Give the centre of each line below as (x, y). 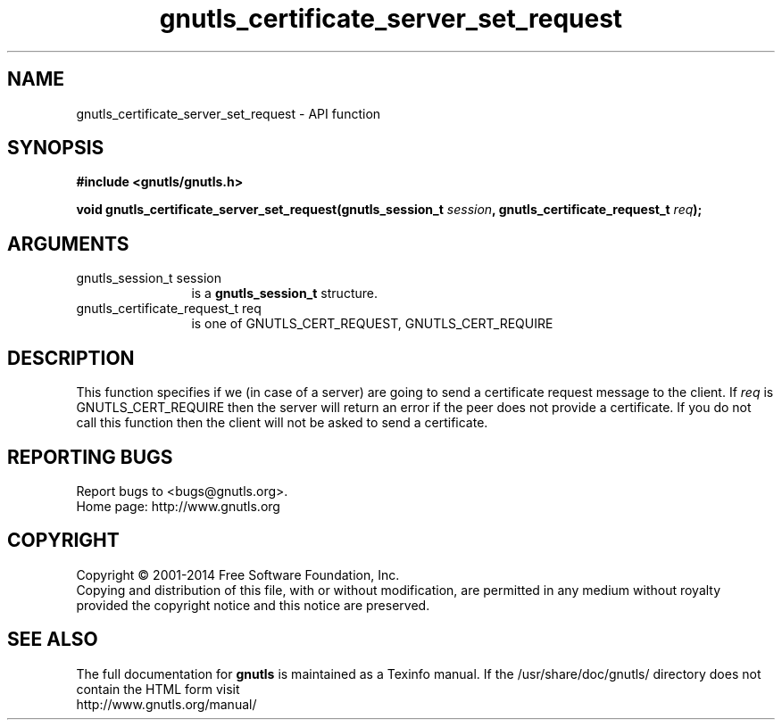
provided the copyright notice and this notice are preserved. (253, 605)
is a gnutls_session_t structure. (284, 293)
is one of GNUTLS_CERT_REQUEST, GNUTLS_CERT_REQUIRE (372, 324)
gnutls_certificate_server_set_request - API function (229, 113)
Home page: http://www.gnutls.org (178, 506)
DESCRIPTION (71, 358)
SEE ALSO (53, 640)
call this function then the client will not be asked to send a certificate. (282, 423)
